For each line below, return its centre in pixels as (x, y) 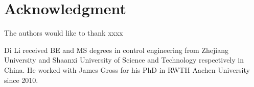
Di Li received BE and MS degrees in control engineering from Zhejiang (116, 50)
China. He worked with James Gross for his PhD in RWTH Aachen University (127, 69)
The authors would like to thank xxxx (64, 33)
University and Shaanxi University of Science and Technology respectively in (124, 60)
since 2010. (21, 80)
